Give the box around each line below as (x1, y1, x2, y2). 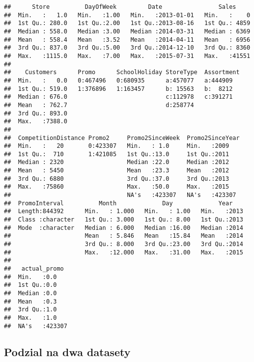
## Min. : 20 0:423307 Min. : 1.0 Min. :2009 (4, 142, 229, 150)
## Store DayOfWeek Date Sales (4, 3, 236, 10)
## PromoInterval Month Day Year (4, 199, 233, 207)
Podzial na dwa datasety (4, 344, 131, 359)
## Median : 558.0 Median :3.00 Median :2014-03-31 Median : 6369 (4, 28, 251, 35)
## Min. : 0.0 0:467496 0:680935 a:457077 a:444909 (4, 77, 233, 84)
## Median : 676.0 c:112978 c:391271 (4, 93, 233, 101)
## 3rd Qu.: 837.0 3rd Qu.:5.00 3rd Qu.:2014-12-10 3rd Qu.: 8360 (4, 44, 251, 52)
